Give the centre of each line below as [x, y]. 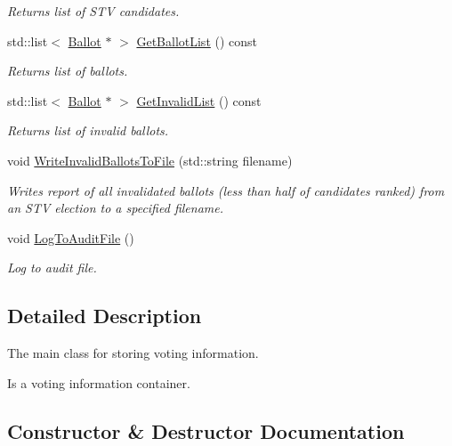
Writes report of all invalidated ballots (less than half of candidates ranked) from [226, 190]
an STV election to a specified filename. [115, 208]
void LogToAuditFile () [71, 237]
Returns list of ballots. [68, 71]
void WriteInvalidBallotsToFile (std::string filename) [150, 160]
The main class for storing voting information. [133, 353]
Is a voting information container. [99, 382]
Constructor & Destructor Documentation [206, 430]
